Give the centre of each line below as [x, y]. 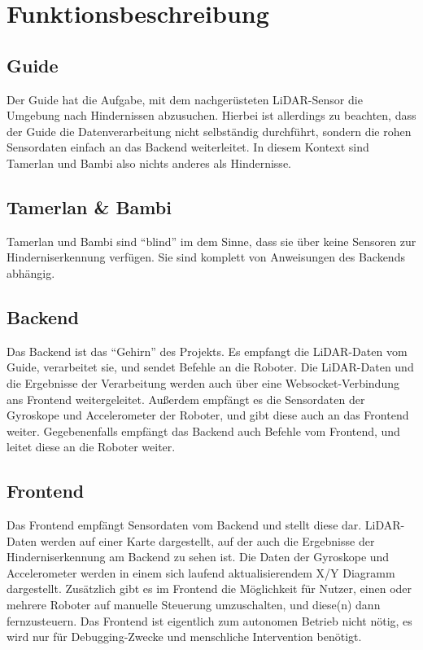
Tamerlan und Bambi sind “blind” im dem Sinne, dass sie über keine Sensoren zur [211, 241]
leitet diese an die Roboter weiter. [91, 447]
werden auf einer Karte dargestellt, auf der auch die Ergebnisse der [207, 540]
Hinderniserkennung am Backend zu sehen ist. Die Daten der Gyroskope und [198, 557]
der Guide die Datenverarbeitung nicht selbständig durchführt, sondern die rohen [209, 131]
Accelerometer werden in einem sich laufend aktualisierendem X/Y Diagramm [201, 572]
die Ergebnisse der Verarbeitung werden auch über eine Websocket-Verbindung [203, 382]
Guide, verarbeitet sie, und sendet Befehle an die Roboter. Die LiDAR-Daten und [210, 367]
